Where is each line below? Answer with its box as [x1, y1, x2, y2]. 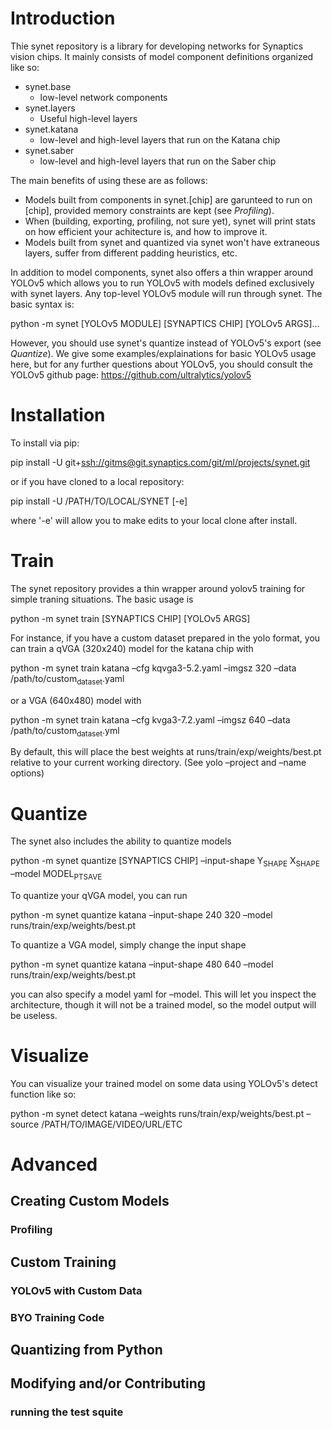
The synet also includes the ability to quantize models [10, 835, 232, 847]
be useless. [10, 1009, 58, 1021]
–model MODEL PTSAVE [10, 868, 103, 882]
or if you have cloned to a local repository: [10, 475, 185, 487]
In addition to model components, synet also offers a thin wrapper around [10, 266, 314, 278]
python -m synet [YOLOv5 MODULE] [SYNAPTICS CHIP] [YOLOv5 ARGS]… [10, 317, 320, 329]
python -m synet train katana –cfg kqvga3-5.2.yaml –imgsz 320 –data [10, 662, 297, 674]
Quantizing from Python [10, 1342, 163, 1358]
